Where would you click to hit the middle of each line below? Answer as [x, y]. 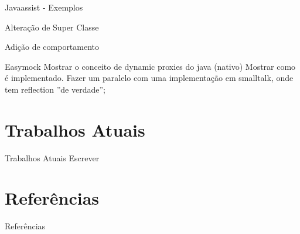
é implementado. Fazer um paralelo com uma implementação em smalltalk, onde [149, 78]
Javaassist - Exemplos [44, 7]
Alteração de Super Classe [52, 27]
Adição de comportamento [52, 47]
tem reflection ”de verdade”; [55, 89]
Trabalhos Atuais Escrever [52, 157]
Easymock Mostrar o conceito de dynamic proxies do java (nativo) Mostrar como [150, 66]
